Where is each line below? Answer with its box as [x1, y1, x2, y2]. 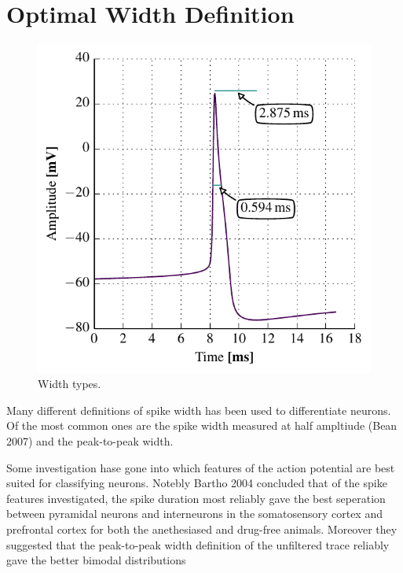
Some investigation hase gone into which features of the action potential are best [6, 459, 395, 475]
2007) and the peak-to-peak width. [6, 433, 174, 449]
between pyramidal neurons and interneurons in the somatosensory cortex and [6, 505, 383, 522]
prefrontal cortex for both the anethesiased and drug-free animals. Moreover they [6, 521, 398, 538]
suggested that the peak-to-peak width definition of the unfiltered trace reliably [6, 536, 390, 553]
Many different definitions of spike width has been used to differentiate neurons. [6, 401, 391, 418]
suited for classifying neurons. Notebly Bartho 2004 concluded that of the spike [6, 475, 387, 491]
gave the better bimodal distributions [6, 552, 186, 568]
